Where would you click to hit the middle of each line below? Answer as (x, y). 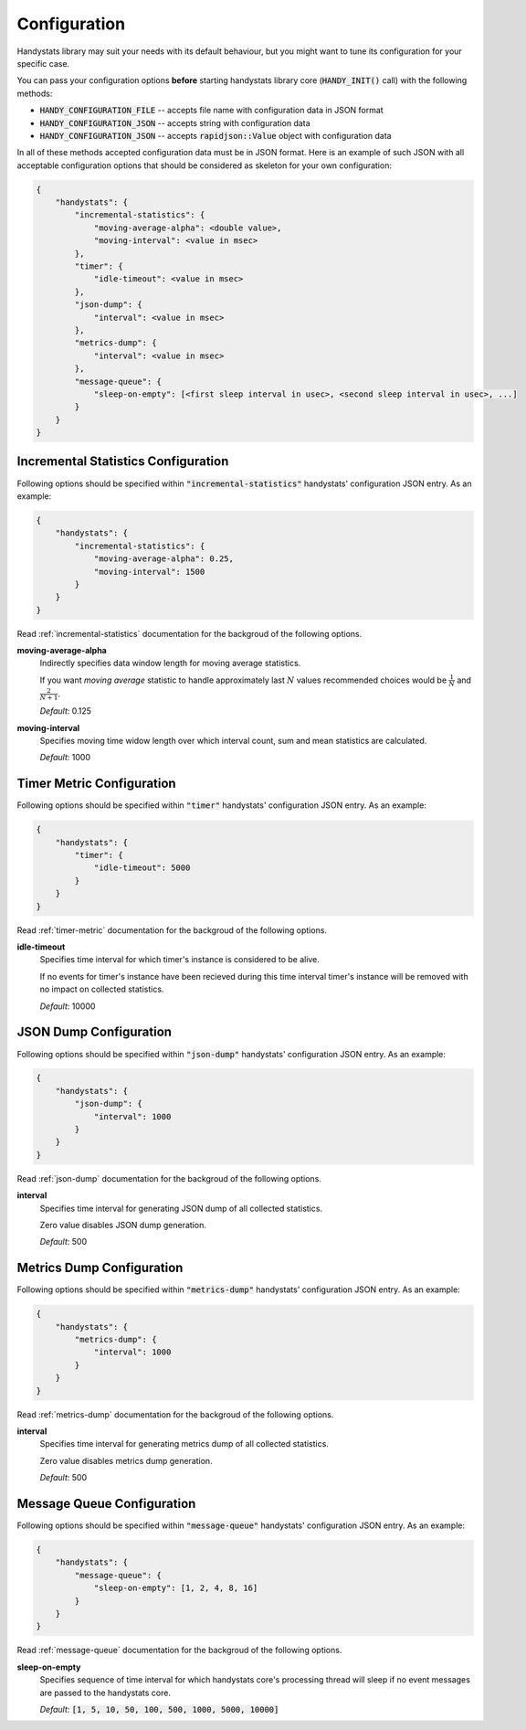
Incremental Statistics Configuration (123, 462)
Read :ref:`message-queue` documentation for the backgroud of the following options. (179, 1650)
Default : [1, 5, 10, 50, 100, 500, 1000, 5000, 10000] (159, 1709)
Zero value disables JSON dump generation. (123, 1225)
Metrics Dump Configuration (100, 1268)
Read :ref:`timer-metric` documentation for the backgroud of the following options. (172, 930)
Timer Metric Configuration (97, 784)
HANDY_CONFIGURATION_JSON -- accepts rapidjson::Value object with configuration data (216, 135)
